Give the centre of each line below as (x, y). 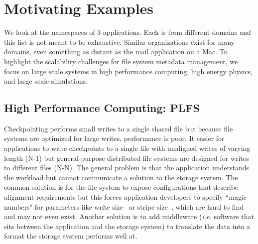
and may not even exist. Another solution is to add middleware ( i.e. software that (129, 216)
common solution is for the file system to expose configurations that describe (121, 187)
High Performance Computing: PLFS (102, 108)
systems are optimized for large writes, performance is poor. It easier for (114, 138)
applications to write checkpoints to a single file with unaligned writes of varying (127, 148)
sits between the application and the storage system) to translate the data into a (127, 226)
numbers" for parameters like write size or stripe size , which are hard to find (124, 206)
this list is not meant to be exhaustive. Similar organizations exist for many (119, 42)
